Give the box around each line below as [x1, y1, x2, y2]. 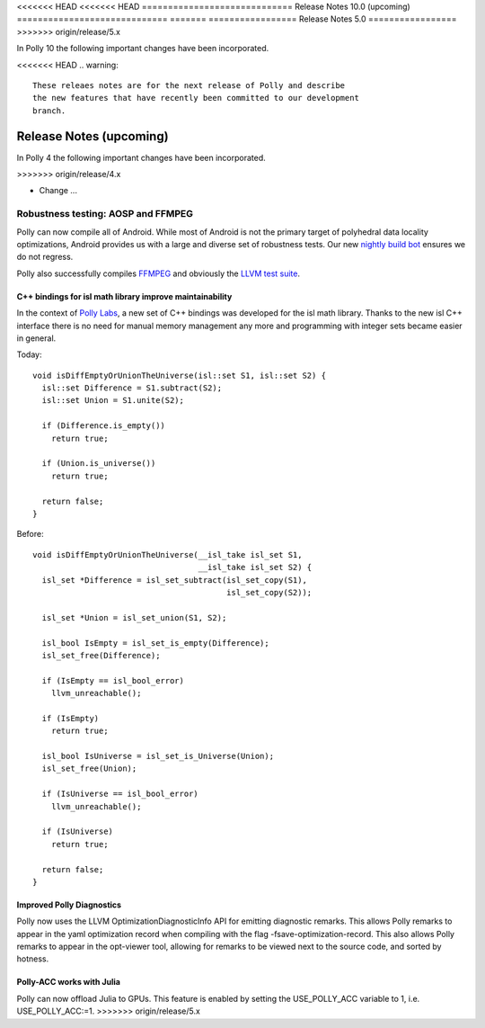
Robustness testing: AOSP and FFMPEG [16, 208, 193, 220]
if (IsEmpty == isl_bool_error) [41, 675, 184, 685]
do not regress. [16, 252, 74, 263]
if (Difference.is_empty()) [41, 421, 166, 431]
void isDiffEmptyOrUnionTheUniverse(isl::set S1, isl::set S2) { [32, 370, 327, 380]
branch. [32, 105, 66, 116]
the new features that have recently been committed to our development [32, 93, 359, 103]
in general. [16, 333, 57, 344]
